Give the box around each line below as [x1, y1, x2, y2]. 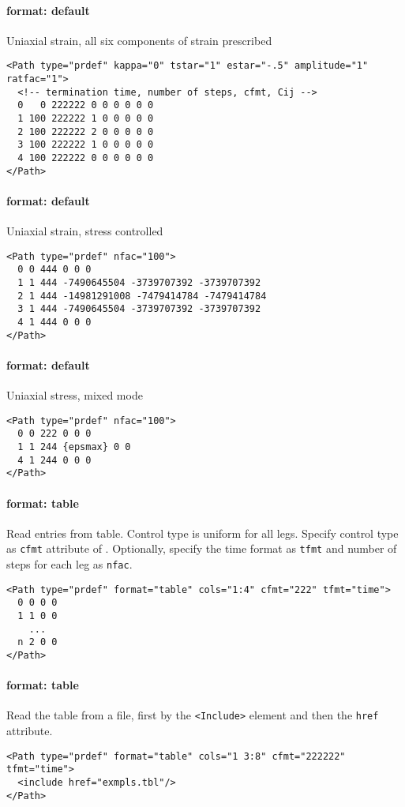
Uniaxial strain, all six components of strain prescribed [6, 32, 272, 48]
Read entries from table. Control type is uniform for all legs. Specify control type [6, 524, 399, 541]
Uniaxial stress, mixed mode [6, 387, 143, 403]
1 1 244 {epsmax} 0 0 [17, 441, 131, 452]
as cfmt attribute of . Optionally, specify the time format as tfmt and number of [6, 540, 397, 557]
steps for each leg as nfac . [6, 556, 133, 572]
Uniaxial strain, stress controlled [6, 223, 163, 239]
